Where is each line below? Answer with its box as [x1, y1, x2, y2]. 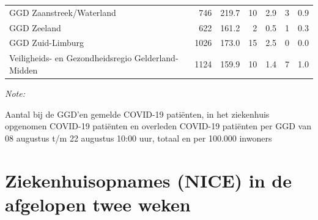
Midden [9, 63, 38, 76]
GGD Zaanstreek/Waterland [9, 6, 116, 18]
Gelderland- [134, 51, 179, 64]
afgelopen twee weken [5, 191, 191, 216]
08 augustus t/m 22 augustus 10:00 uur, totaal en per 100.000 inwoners [5, 131, 272, 144]
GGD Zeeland [9, 21, 61, 34]
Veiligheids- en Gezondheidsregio [9, 51, 132, 64]
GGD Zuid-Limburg [9, 36, 84, 49]
